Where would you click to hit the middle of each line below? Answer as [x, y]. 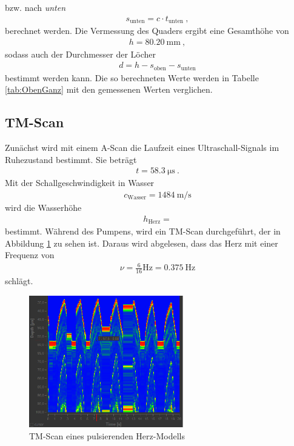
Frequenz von [30, 255]
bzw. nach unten [35, 7]
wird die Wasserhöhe [43, 208]
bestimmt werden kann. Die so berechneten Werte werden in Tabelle [132, 77]
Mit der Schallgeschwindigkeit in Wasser [80, 183]
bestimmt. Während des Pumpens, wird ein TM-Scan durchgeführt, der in [143, 231]
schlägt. [19, 281]
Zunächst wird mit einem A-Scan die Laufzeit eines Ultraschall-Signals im [142, 148]
